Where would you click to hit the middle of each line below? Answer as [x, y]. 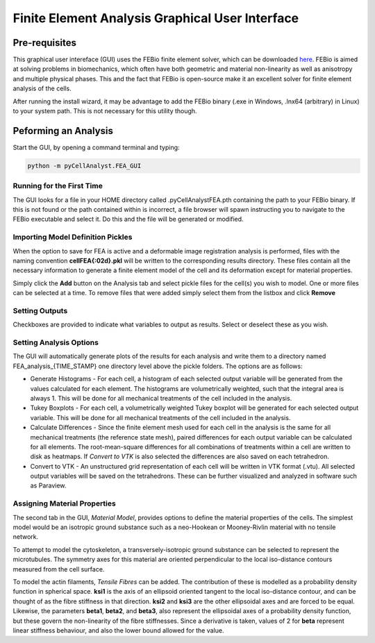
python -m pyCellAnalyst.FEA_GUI [84, 166]
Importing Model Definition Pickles [73, 237]
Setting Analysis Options [56, 342]
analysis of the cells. [42, 89]
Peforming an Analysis [63, 131]
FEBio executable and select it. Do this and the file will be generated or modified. [128, 219]
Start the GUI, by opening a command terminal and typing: [96, 147]
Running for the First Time [58, 186]
